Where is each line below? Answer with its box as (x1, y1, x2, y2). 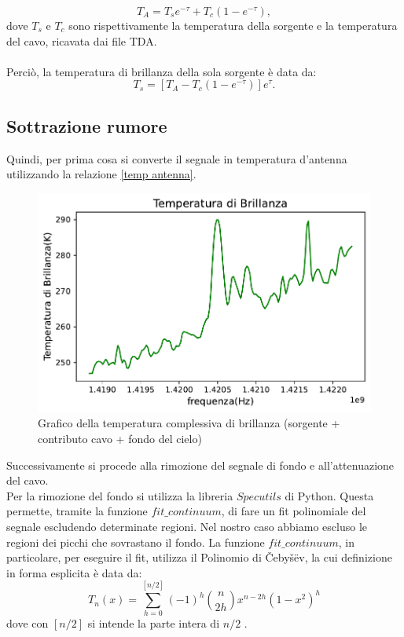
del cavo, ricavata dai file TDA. (6, 32, 157, 49)
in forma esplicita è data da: (6, 564, 142, 580)
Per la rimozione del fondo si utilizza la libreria (6, 487, 233, 503)
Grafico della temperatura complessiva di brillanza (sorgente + (38, 415, 340, 431)
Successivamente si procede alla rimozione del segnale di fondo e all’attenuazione (6, 456, 395, 473)
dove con (6, 615, 49, 632)
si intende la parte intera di (87, 615, 220, 632)
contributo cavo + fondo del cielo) (38, 430, 202, 446)
